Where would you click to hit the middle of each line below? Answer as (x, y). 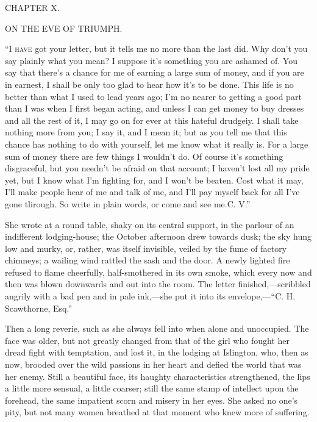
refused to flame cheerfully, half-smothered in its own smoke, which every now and (158, 272)
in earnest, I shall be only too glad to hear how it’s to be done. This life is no (149, 84)
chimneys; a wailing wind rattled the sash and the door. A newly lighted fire (148, 260)
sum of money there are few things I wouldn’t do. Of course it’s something (144, 156)
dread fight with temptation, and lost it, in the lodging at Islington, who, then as (157, 352)
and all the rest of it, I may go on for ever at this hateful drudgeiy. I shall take (152, 120)
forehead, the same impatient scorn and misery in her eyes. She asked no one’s (151, 400)
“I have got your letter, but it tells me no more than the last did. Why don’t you (156, 48)
